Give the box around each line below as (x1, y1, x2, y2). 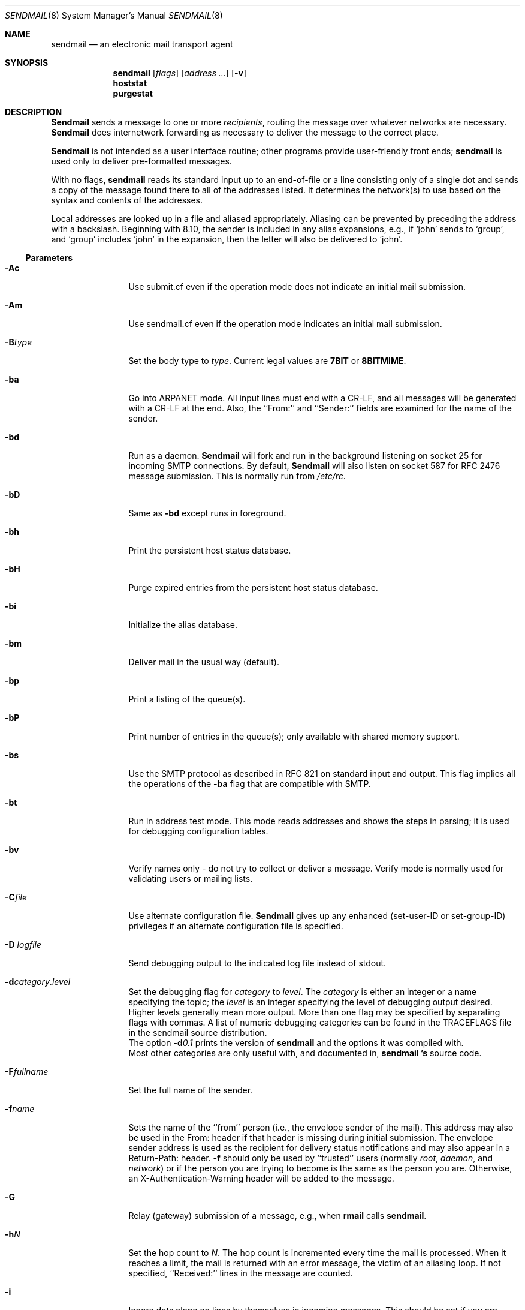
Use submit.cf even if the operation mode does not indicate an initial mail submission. (128, 281, 466, 292)
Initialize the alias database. (128, 620, 237, 630)
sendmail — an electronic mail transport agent (51, 39, 233, 49)
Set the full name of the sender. (128, 1085, 253, 1095)
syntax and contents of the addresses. (51, 195, 203, 205)
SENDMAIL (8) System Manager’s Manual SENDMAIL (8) (5, 10, 223, 20)
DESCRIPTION (5, 107, 62, 117)
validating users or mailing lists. (128, 873, 253, 884)
